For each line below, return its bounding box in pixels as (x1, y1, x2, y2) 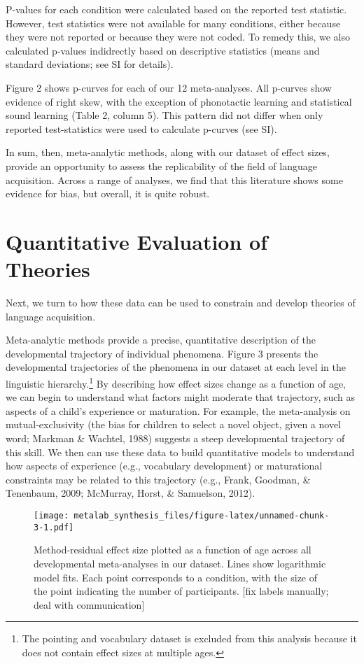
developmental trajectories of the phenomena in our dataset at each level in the (6, 360, 346, 374)
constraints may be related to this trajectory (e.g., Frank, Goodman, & (6, 472, 311, 486)
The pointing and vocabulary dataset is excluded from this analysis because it (22, 631, 357, 646)
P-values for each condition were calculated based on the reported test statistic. (6, 2, 347, 16)
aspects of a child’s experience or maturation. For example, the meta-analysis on (6, 403, 351, 418)
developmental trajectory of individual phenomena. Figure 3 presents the (6, 346, 318, 360)
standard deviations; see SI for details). (6, 57, 174, 71)
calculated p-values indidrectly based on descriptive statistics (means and (6, 43, 320, 57)
